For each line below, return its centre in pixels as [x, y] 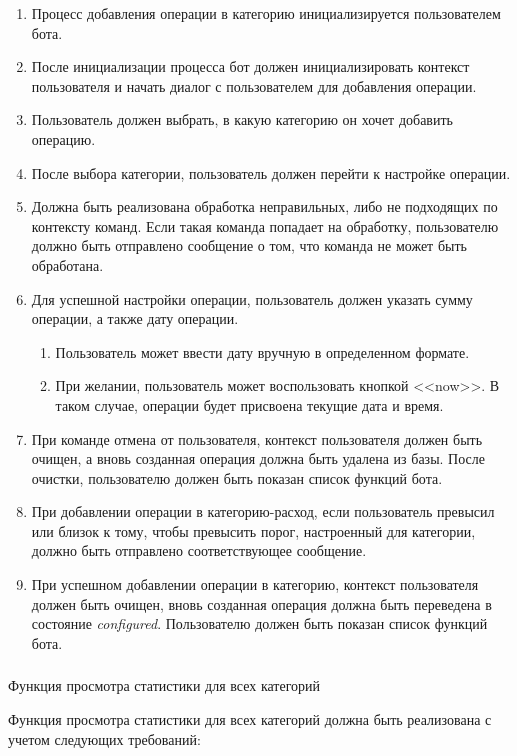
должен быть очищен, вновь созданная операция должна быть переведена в [261, 603]
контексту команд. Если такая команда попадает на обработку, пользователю [265, 225]
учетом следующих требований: [104, 738]
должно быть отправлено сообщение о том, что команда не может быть [249, 245]
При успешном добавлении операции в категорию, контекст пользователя [255, 584]
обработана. [67, 264]
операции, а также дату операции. [135, 318]
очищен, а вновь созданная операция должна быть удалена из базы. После [258, 458]
